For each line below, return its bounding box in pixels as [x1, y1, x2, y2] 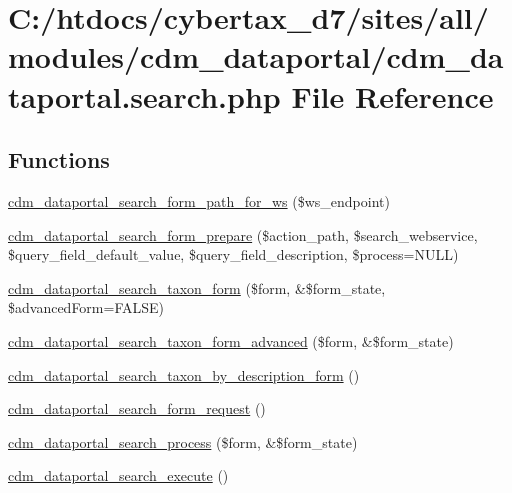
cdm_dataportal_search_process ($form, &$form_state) [8, 431, 358, 452]
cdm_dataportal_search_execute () [8, 465, 229, 486]
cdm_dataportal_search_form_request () [8, 398, 266, 419]
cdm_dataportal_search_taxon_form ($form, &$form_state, [8, 277, 386, 298]
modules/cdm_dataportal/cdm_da [8, 36, 504, 77]
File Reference [291, 75, 494, 116]
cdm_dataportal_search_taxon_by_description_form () [8, 364, 360, 385]
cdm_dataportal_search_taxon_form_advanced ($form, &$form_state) [8, 330, 454, 351]
